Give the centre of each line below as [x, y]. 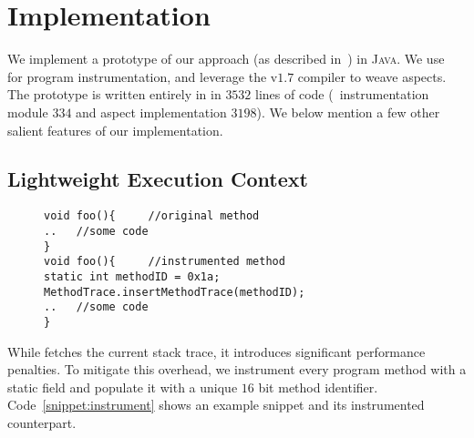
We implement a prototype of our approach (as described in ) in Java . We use [226, 59]
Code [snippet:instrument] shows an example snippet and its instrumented [216, 405]
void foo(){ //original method [152, 216]
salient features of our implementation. [115, 130]
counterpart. [42, 422]
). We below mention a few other [348, 112]
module [28, 112]
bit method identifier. [318, 387]
